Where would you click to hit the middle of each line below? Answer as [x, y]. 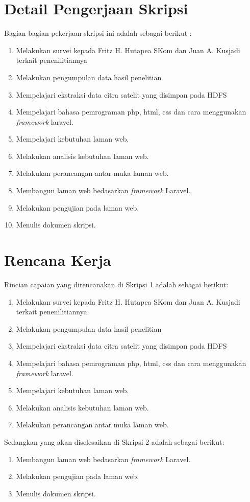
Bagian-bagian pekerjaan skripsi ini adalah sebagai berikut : [98, 33]
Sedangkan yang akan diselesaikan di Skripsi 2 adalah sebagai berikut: [114, 441]
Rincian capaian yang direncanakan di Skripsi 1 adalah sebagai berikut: [116, 284]
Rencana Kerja [58, 260]
